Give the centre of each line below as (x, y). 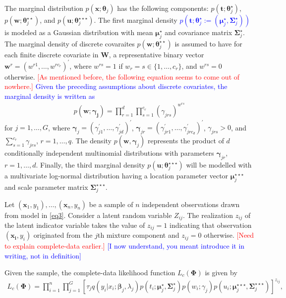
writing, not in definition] (43, 256)
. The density (91, 141)
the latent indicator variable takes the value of (75, 225)
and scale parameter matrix (46, 187)
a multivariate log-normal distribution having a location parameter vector (116, 176)
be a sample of (111, 204)
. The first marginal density (136, 20)
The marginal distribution (44, 8)
